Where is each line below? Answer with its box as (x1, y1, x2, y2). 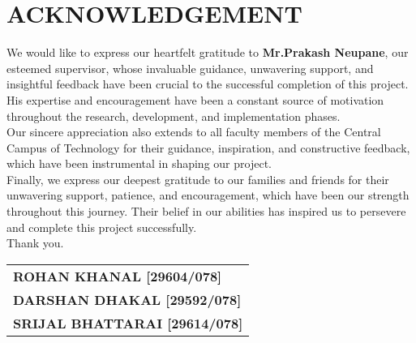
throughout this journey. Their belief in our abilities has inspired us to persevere (6, 203, 406, 220)
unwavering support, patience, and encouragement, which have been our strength (6, 187, 410, 204)
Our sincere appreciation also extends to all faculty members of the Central (6, 123, 381, 140)
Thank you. (6, 234, 64, 251)
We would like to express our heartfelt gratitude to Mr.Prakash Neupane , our (6, 44, 409, 61)
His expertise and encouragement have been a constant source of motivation (6, 91, 384, 108)
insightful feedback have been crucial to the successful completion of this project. (6, 75, 409, 92)
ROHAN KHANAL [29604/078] (13, 266, 222, 285)
